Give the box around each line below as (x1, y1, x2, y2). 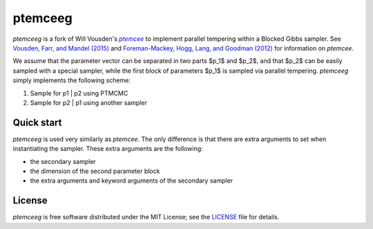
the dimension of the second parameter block (30, 167, 160, 175)
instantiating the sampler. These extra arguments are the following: (12, 145, 203, 153)
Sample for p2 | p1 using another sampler (30, 98, 148, 107)
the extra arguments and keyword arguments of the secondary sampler (30, 176, 233, 185)
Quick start (12, 116, 62, 128)
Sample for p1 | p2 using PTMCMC (30, 89, 128, 97)
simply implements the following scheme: (12, 76, 131, 84)
